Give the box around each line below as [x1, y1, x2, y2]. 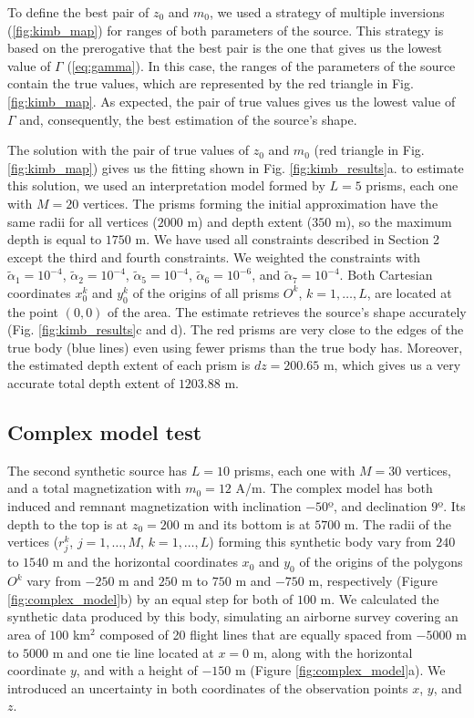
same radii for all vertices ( [7, 211, 158, 231]
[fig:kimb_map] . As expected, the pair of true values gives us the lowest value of [7, 91, 456, 110]
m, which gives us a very [323, 355, 461, 374]
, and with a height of [76, 661, 198, 680]
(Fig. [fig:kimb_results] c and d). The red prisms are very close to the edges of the [7, 320, 464, 339]
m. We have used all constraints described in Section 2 [135, 230, 440, 249]
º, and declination [328, 497, 428, 516]
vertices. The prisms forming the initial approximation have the [82, 193, 438, 212]
